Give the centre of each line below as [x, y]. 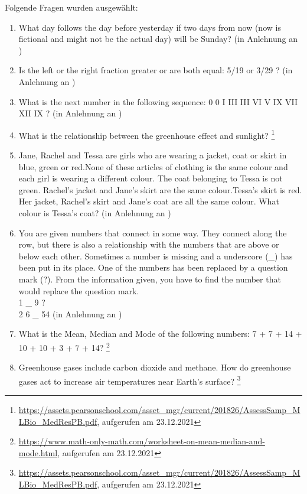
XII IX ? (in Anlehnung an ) [70, 113]
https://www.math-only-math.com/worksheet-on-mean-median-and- [142, 441]
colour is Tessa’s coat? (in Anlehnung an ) [95, 212]
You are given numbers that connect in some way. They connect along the [153, 233]
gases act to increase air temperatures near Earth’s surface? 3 [130, 380]
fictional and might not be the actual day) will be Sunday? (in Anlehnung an [158, 39]
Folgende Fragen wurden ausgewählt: [71, 7]
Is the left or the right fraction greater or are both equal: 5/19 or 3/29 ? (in [156, 70]
